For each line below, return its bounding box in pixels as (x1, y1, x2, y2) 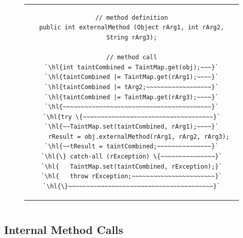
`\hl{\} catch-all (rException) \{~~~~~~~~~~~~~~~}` (41, 153, 222, 161)
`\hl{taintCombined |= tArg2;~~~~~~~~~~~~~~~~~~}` (45, 83, 219, 91)
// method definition (95, 14, 168, 21)
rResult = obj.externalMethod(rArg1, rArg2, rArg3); (48, 133, 230, 140)
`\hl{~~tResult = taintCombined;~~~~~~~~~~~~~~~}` (45, 143, 219, 150)
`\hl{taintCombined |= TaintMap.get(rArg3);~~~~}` (45, 93, 219, 101)
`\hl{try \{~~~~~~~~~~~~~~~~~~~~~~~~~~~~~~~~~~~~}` (43, 113, 221, 121)
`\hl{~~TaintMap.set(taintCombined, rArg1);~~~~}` (45, 123, 219, 131)
